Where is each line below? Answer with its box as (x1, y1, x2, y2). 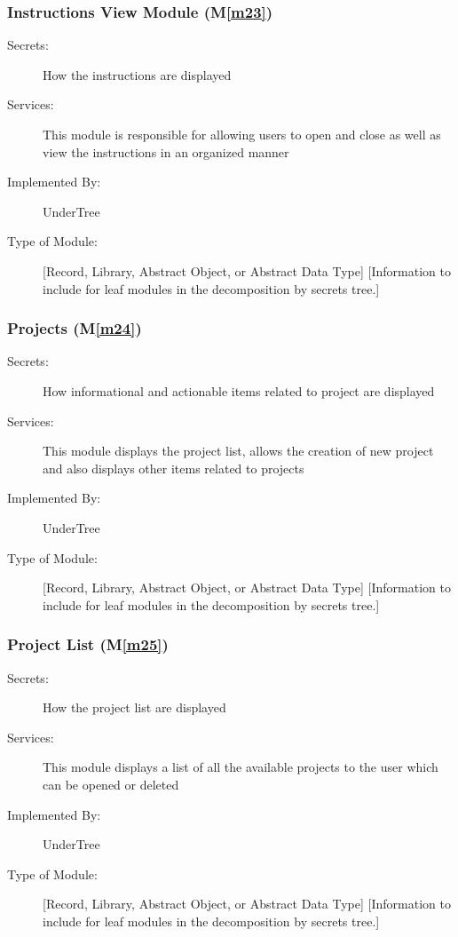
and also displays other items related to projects (43, 458, 304, 477)
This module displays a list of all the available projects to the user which (43, 758, 438, 776)
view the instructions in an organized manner (43, 142, 289, 161)
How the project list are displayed (43, 698, 226, 717)
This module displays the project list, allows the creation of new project (43, 441, 434, 460)
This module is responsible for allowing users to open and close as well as (43, 125, 441, 143)
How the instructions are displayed (43, 65, 232, 83)
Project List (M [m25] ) (7, 633, 169, 655)
